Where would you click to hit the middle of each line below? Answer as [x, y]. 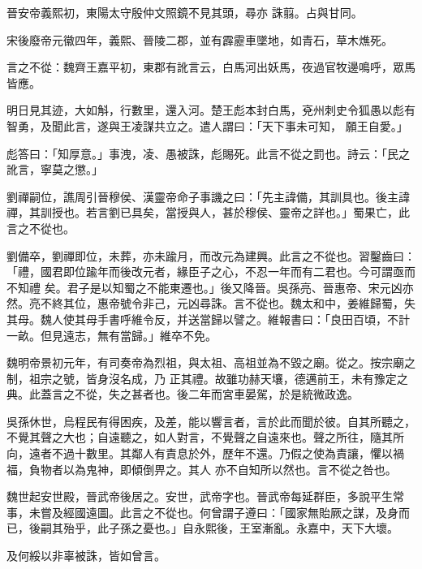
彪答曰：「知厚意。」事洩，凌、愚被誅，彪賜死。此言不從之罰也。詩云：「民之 [208, 153]
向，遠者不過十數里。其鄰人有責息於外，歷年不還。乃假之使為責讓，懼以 [200, 453]
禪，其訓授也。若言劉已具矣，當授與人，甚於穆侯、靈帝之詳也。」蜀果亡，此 [208, 212]
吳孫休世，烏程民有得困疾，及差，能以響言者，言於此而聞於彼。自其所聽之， [211, 421]
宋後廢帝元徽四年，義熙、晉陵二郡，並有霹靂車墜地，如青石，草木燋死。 [200, 39]
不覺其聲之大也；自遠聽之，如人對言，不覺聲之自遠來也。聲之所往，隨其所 [205, 437]
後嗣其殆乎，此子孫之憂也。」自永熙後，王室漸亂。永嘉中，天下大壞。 [213, 528]
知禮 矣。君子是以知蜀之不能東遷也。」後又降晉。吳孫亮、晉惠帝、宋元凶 [210, 287]
